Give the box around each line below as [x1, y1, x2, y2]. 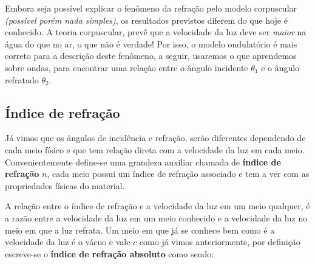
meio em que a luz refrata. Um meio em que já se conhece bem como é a [5, 223, 275, 236]
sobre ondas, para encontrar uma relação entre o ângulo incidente [5, 61, 248, 74]
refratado [5, 73, 39, 86]
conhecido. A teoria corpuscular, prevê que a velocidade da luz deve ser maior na [5, 26, 307, 38]
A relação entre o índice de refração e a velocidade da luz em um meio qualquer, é [5, 200, 310, 212]
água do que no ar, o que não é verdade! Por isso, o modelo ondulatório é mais [5, 37, 297, 50]
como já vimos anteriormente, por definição [139, 235, 300, 248]
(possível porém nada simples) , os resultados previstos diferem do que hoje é [5, 13, 288, 26]
